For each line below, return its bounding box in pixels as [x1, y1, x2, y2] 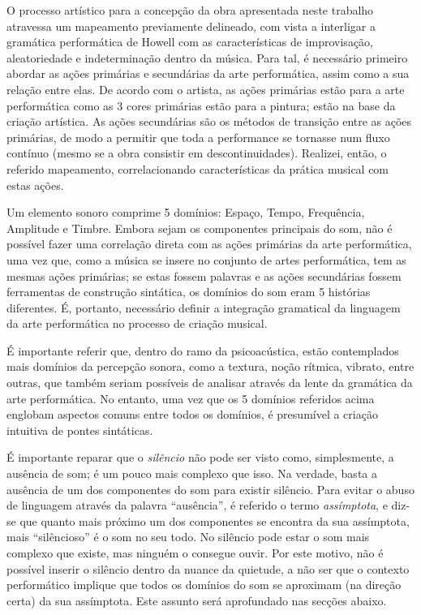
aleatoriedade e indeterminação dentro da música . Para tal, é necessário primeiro [6, 49, 408, 66]
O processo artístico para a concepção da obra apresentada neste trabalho [6, 2, 374, 18]
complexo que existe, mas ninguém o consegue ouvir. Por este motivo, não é [6, 544, 384, 561]
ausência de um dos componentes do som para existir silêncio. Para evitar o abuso [6, 480, 415, 497]
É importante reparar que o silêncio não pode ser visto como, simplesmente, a [6, 449, 394, 466]
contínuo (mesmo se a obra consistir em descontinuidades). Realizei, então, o [6, 144, 387, 161]
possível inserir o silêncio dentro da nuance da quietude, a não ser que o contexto [6, 560, 410, 577]
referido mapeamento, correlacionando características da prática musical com [6, 160, 389, 177]
